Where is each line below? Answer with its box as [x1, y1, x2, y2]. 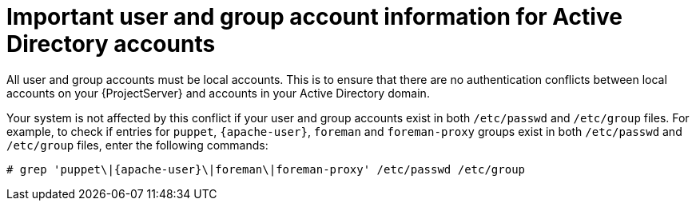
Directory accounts [6, 30, 216, 58]
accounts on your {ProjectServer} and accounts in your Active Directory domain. [6, 86, 430, 100]
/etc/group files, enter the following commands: [6, 137, 268, 152]
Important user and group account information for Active [6, 3, 622, 30]
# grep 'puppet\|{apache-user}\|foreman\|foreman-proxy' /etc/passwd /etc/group [6, 162, 526, 176]
